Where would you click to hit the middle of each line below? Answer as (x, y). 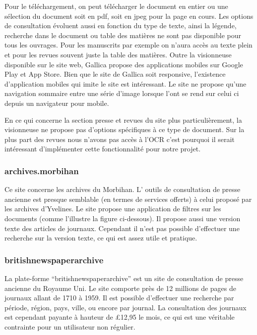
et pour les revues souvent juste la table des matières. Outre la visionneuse (118, 54)
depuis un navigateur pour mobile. (57, 103)
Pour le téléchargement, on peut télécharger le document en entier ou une (116, 6)
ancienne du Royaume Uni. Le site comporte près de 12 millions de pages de (120, 288)
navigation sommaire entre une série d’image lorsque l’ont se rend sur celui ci (122, 93)
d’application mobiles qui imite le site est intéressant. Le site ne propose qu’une (126, 83)
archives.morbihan (42, 170)
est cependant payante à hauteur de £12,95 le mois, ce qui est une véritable (120, 317)
